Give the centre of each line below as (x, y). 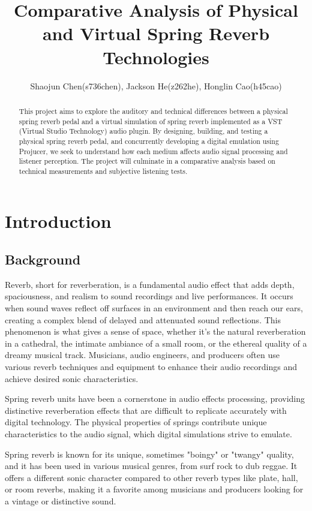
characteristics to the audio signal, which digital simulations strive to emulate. (148, 434)
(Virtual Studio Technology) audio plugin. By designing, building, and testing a (143, 131)
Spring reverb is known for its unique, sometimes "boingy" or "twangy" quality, (149, 454)
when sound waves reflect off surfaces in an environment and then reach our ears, (154, 308)
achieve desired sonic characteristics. (72, 378)
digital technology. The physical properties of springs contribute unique (136, 422)
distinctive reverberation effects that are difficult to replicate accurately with (146, 410)
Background (43, 259)
